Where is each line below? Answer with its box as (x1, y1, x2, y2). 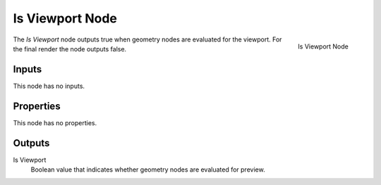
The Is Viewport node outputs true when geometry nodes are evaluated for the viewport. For (13, 35, 282, 44)
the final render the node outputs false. (13, 44, 127, 53)
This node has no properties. (13, 118, 97, 127)
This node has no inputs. (13, 82, 85, 90)
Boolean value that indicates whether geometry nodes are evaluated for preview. (30, 165, 265, 174)
